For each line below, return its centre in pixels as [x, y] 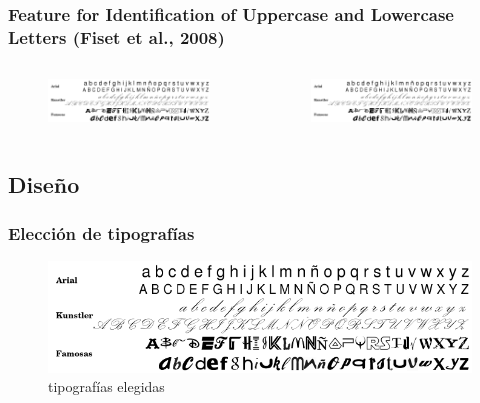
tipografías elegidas [106, 386]
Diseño [44, 183]
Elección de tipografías [101, 232]
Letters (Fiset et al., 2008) [116, 36]
